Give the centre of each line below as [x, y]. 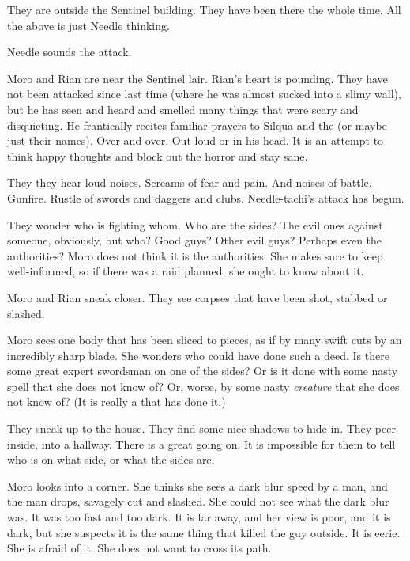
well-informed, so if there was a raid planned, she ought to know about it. [186, 271]
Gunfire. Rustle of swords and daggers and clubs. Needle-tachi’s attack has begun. [206, 197]
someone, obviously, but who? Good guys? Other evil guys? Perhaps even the [195, 240]
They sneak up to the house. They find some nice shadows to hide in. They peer [201, 428]
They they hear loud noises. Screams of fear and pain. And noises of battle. [190, 182]
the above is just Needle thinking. [88, 25]
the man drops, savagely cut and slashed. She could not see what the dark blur [198, 501]
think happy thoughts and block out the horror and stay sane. [158, 155]
